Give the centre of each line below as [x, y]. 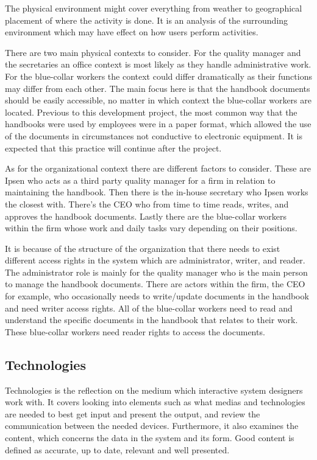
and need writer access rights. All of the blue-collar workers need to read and [149, 308]
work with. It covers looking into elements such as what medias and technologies [155, 402]
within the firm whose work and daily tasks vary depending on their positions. [151, 228]
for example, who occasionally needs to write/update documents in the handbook [157, 296]
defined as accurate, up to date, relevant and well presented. [117, 449]
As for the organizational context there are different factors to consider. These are [158, 168]
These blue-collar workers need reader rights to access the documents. [135, 331]
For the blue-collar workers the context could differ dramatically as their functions [158, 76]
